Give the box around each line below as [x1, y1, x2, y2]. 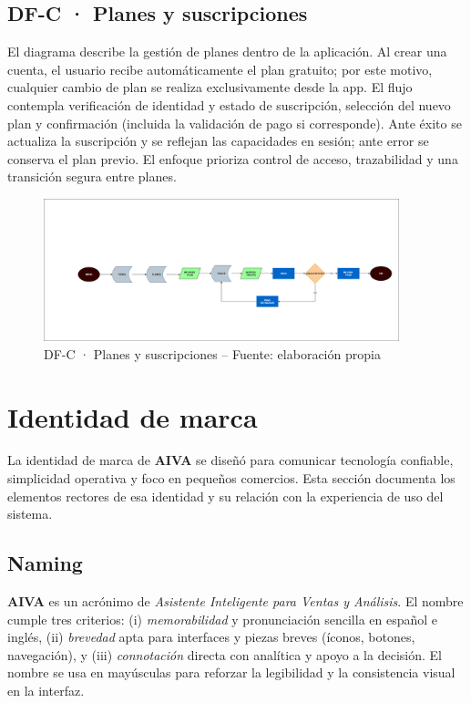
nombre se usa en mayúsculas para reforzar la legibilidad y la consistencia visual [7, 663, 456, 682]
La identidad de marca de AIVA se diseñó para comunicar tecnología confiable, [7, 450, 454, 470]
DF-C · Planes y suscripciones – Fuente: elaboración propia [44, 344, 381, 363]
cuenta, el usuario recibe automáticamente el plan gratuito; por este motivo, [7, 59, 433, 78]
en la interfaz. [7, 680, 85, 699]
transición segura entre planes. [7, 167, 177, 186]
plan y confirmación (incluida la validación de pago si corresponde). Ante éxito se [7, 113, 462, 132]
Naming [7, 549, 83, 577]
